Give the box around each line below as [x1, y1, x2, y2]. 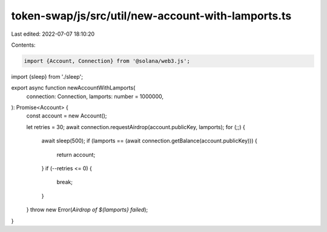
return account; [56, 151, 96, 158]
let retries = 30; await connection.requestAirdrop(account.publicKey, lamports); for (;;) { [26, 123, 245, 130]
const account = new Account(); [26, 112, 107, 119]
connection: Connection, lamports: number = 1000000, [26, 93, 163, 100]
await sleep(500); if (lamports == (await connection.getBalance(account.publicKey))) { [41, 137, 257, 145]
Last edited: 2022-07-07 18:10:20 [11, 30, 95, 38]
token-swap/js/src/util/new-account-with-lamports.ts [11, 9, 292, 22]
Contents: [11, 41, 36, 48]
